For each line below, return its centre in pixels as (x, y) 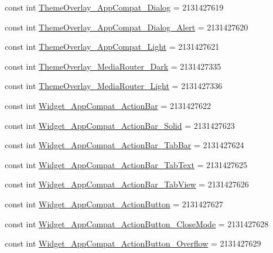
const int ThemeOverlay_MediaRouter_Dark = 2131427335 (113, 66)
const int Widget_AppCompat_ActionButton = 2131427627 (114, 204)
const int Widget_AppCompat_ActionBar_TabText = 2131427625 (126, 164)
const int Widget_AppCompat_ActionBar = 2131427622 (108, 105)
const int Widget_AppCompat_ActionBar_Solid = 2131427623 (120, 125)
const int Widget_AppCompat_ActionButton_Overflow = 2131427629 (133, 243)
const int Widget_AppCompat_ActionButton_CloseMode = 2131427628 (137, 223)
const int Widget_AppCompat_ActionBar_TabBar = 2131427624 (124, 145)
